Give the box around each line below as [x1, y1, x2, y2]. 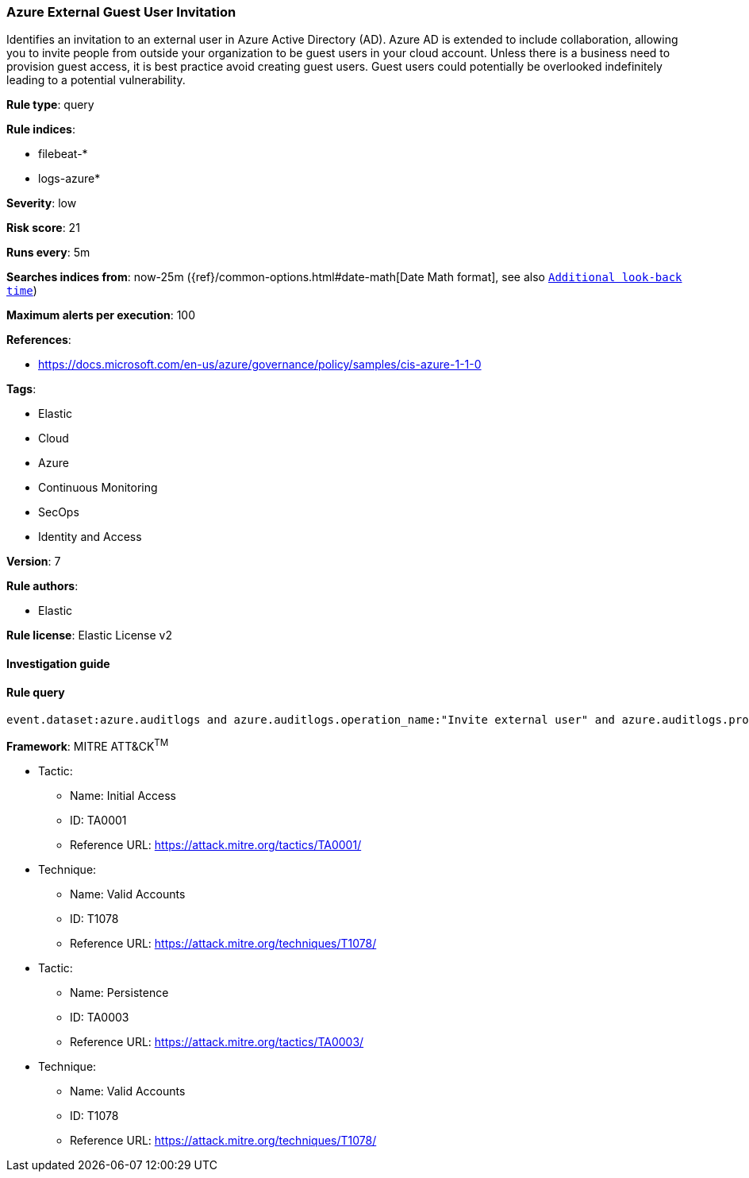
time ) [6, 284, 37, 298]
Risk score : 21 [6, 221, 80, 235]
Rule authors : [6, 579, 79, 593]
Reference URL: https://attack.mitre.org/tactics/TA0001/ [70, 837, 362, 852]
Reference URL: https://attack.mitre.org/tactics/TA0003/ [70, 1034, 364, 1049]
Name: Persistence [70, 985, 169, 999]
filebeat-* [38, 147, 88, 161]
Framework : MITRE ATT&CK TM [6, 737, 169, 753]
